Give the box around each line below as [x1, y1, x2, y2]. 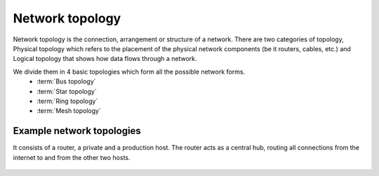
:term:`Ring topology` [36, 97, 98, 105]
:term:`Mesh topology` [36, 107, 101, 115]
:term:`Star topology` [36, 87, 98, 95]
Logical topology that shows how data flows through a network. [13, 55, 197, 63]
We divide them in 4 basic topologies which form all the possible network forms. [13, 67, 246, 76]
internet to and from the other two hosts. [13, 153, 131, 161]
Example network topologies [13, 125, 142, 137]
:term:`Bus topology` [36, 77, 96, 86]
